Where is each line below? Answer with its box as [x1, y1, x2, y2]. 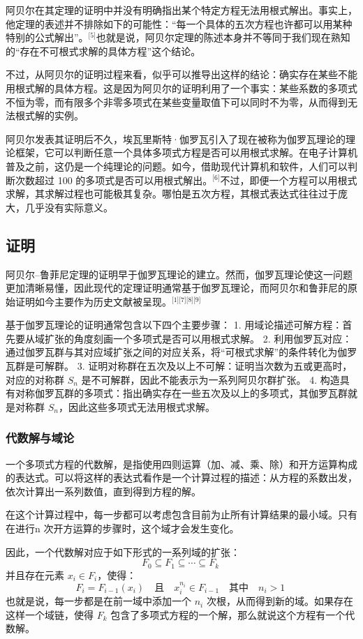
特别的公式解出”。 [6, 30, 89, 45]
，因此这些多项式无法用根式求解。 [58, 399, 215, 414]
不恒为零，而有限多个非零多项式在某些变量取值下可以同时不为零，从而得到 [6, 94, 348, 109]
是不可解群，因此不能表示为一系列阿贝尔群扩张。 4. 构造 [81, 372, 340, 386]
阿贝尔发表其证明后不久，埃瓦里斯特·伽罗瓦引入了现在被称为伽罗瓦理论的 [6, 131, 346, 146]
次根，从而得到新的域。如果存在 [206, 594, 353, 608]
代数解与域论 [6, 429, 75, 446]
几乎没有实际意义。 [24, 200, 113, 214]
